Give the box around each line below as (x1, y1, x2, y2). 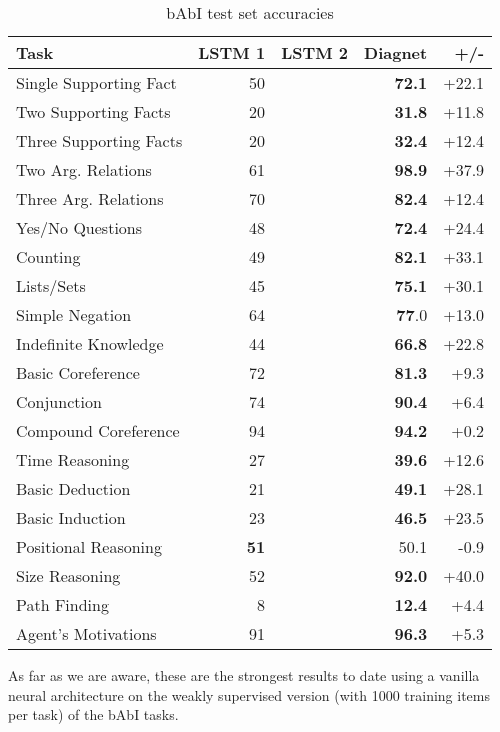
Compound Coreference (16, 419, 180, 442)
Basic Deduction (16, 477, 131, 500)
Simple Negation (16, 303, 132, 326)
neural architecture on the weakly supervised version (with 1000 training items (8, 684, 490, 705)
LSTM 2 (281, 41, 349, 64)
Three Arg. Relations (16, 187, 164, 210)
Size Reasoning (16, 564, 121, 587)
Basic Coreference (16, 361, 140, 384)
